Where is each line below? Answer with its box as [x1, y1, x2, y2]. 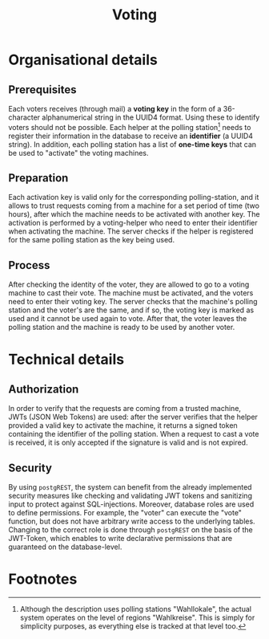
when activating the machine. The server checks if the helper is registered [8, 226, 254, 236]
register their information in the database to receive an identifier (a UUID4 [8, 131, 254, 140]
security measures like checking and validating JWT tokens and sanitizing [8, 491, 252, 501]
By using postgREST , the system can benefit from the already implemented [8, 482, 252, 492]
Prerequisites [8, 83, 77, 96]
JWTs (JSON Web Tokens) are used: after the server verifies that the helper [8, 412, 259, 422]
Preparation [8, 171, 69, 185]
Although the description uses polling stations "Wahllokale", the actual [19, 604, 252, 614]
